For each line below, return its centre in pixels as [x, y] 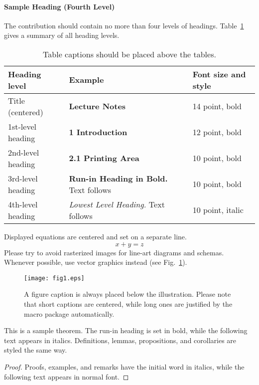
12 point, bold [217, 132]
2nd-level [24, 152]
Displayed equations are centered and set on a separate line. [95, 236]
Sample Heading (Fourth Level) [60, 6]
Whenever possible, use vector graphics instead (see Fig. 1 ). [96, 262]
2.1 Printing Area [104, 158]
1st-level [22, 126]
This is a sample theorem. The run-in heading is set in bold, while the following [126, 330]
